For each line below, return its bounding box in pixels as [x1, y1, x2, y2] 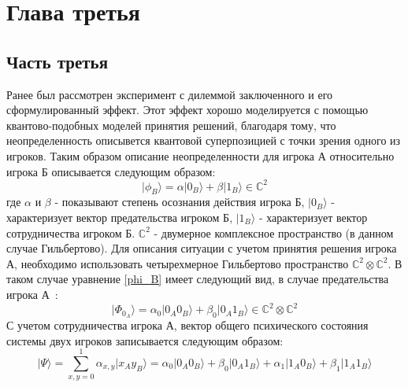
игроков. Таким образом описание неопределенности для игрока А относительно [6, 147, 395, 164]
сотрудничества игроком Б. [6, 224, 135, 241]
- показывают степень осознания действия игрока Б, [54, 193, 305, 210]
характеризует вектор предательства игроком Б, [6, 209, 233, 226]
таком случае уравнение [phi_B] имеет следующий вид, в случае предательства [6, 271, 389, 287]
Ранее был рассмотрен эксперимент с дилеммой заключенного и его [6, 86, 333, 102]
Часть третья [6, 49, 109, 73]
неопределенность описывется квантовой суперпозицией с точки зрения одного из [6, 132, 401, 149]
